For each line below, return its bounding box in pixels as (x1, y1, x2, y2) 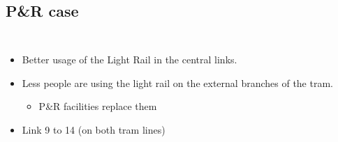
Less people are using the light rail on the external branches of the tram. (22, 75, 333, 90)
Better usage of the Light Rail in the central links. (22, 52, 237, 67)
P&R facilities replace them (38, 99, 157, 113)
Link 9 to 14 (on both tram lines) (22, 122, 166, 136)
